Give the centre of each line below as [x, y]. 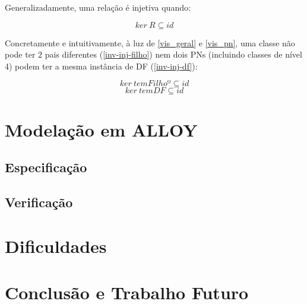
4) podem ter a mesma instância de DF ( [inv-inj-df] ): [101, 66]
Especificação [46, 167]
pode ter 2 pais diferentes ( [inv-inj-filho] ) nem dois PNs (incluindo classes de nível [153, 54]
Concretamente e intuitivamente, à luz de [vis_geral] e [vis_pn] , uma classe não [150, 42]
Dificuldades [56, 246]
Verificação [39, 202]
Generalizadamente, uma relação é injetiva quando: [98, 7]
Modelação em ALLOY [101, 129]
